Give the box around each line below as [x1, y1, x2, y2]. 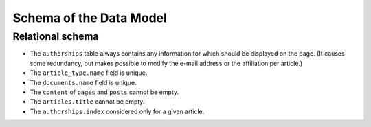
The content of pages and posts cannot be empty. [30, 88, 179, 96]
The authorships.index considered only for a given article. [30, 107, 205, 115]
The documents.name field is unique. [30, 78, 137, 86]
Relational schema [12, 30, 99, 43]
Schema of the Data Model [12, 10, 168, 25]
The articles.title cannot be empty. [30, 97, 145, 106]
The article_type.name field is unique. [30, 69, 148, 77]
